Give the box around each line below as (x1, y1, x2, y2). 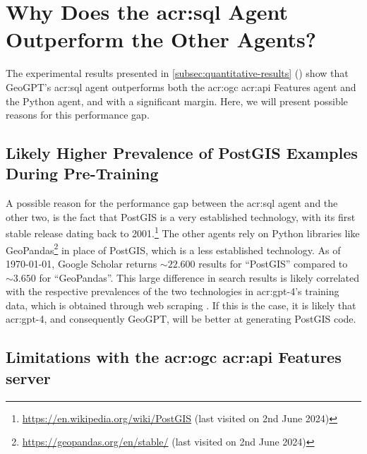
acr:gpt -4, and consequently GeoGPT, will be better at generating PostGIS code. (6, 311, 356, 326)
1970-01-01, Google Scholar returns (6, 256, 157, 270)
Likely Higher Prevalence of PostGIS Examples (6, 142, 358, 164)
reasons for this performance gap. (6, 107, 150, 122)
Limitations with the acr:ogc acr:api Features (6, 346, 342, 368)
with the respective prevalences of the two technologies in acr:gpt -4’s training (6, 284, 339, 299)
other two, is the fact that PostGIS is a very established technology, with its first (6, 209, 356, 224)
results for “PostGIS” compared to (198, 256, 348, 270)
